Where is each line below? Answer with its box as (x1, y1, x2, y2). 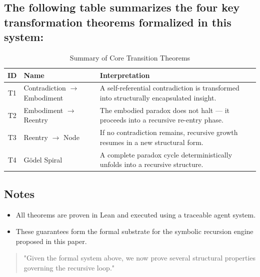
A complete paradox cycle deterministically (99, 149, 232, 159)
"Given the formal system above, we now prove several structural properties (23, 252, 256, 263)
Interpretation (99, 69, 150, 80)
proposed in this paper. (15, 235, 87, 246)
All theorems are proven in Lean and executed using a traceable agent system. (15, 209, 256, 219)
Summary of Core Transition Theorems (69, 52, 190, 62)
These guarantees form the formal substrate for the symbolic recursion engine (15, 226, 253, 236)
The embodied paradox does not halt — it (99, 104, 229, 115)
